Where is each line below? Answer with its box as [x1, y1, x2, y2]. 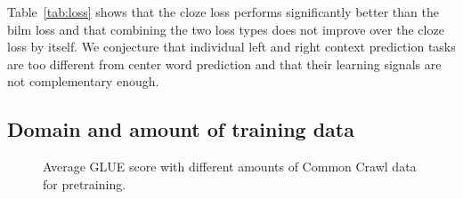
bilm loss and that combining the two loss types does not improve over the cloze [7, 20, 444, 38]
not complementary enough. [7, 72, 159, 91]
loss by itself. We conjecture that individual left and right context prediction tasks [7, 37, 456, 56]
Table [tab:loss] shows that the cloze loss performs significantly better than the [7, 3, 439, 20]
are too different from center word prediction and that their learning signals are [7, 54, 442, 73]
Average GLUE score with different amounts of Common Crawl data [43, 157, 417, 176]
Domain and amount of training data [7, 115, 354, 143]
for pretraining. [43, 174, 126, 193]
